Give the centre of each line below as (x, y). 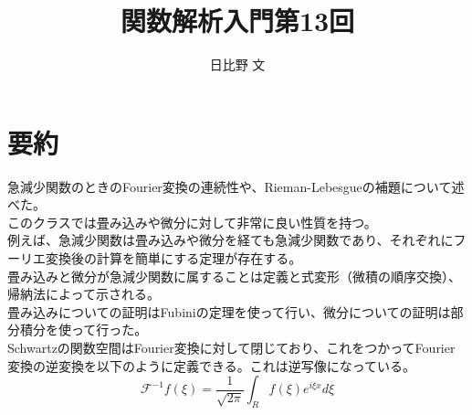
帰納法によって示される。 (84, 294)
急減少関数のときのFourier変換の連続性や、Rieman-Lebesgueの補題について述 (236, 186)
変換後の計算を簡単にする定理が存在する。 (173, 258)
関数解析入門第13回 (237, 21)
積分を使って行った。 (84, 330)
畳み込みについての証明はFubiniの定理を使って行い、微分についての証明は (229, 311)
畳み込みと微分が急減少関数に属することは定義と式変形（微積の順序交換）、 (234, 276)
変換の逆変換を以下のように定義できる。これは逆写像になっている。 (212, 365)
